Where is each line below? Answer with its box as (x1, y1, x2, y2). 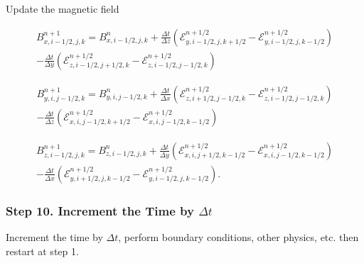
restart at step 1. (6, 243, 79, 258)
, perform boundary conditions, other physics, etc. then (118, 230, 359, 244)
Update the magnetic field (6, 1, 119, 16)
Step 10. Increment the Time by (6, 201, 194, 219)
